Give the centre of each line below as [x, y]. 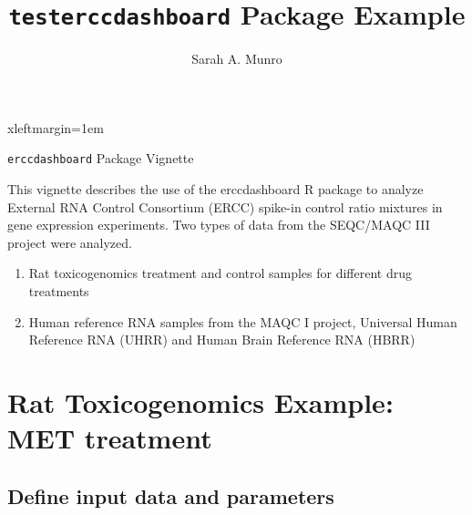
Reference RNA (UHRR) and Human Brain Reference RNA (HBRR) [222, 340]
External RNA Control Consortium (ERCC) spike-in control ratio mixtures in [225, 206]
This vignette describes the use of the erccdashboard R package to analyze [215, 189]
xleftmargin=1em [56, 127]
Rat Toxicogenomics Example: [200, 402]
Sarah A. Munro [237, 59]
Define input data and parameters [171, 495]
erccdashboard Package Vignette [101, 158]
